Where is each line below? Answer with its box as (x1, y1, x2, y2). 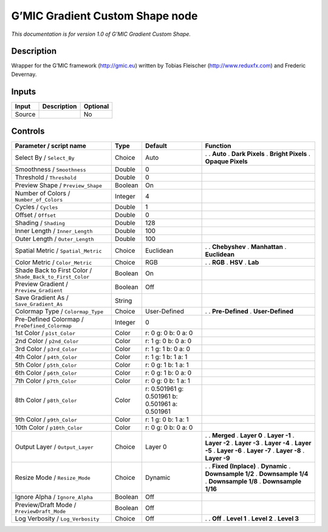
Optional (83, 102, 109, 111)
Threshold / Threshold (15, 173, 77, 182)
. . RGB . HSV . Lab (205, 258, 259, 267)
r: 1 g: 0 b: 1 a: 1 (145, 415, 189, 424)
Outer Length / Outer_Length (15, 234, 94, 243)
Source (15, 110, 36, 118)
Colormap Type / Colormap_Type (15, 307, 104, 316)
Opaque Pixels (205, 157, 248, 166)
